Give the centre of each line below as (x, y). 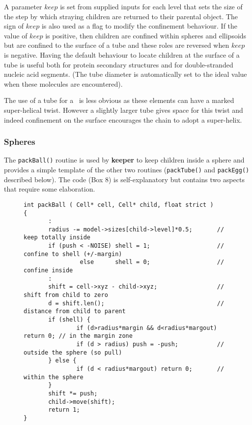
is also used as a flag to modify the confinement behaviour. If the (140, 26)
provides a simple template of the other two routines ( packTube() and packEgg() (127, 169)
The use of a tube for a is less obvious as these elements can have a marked (119, 100)
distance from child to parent (75, 311)
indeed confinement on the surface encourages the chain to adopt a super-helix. (123, 119)
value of (16, 35)
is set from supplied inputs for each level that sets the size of (151, 6)
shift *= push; (73, 393)
